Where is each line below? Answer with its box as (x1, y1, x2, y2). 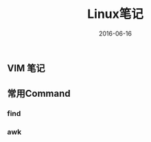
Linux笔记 (86, 6, 144, 22)
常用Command (7, 88, 71, 99)
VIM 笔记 (7, 62, 46, 74)
